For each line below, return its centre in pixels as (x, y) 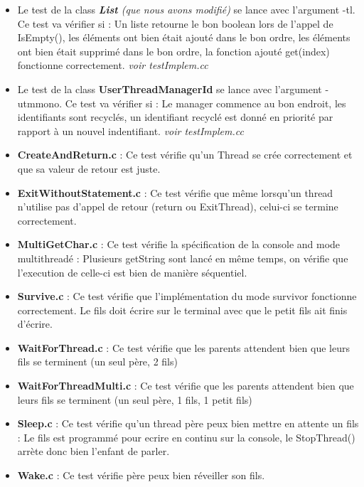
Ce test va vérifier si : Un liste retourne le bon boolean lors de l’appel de (175, 23)
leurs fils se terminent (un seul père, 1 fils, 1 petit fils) (135, 399)
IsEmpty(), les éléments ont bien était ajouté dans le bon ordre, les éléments (184, 37)
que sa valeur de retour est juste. (89, 168)
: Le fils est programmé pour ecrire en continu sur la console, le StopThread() (186, 437)
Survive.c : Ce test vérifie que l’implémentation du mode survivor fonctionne (187, 296)
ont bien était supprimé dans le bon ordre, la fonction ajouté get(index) (173, 51)
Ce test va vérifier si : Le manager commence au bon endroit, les (205, 103)
